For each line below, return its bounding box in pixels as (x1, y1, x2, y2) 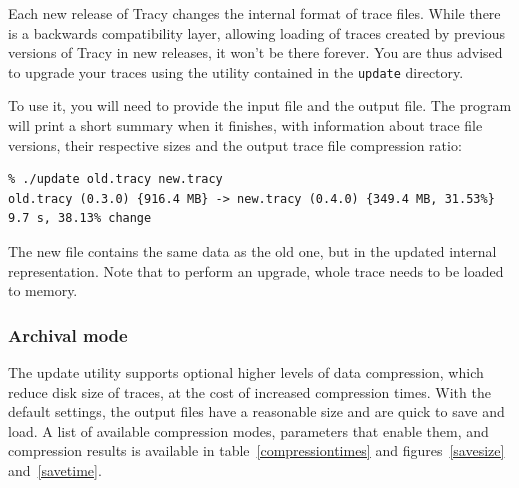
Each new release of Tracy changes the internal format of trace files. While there (8, 3, 501, 23)
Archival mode (8, 322, 128, 347)
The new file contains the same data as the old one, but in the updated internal (8, 241, 497, 261)
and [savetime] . (8, 459, 102, 480)
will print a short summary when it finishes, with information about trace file (8, 115, 483, 136)
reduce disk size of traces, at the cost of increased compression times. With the (8, 381, 491, 402)
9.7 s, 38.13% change (8, 211, 152, 226)
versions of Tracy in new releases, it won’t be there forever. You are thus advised (8, 42, 503, 63)
